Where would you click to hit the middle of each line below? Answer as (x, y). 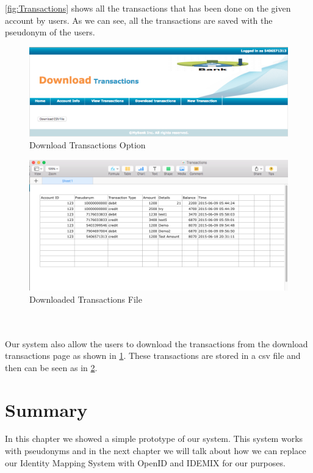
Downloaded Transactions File (86, 299)
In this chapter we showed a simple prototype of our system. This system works (154, 439)
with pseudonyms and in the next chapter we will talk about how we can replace (156, 451)
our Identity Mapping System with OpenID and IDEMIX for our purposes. (145, 462)
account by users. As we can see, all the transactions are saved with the (139, 20)
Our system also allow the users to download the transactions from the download (156, 343)
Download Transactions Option (88, 145)
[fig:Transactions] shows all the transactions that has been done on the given (148, 8)
